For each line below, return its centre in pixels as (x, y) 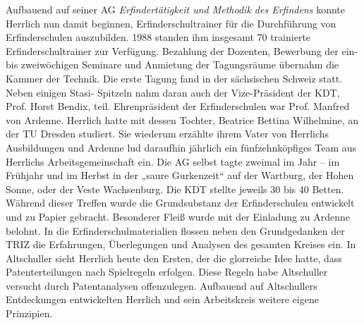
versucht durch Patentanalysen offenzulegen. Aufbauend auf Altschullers (162, 285)
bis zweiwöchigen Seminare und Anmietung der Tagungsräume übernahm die (172, 65)
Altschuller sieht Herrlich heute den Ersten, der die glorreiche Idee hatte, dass (174, 258)
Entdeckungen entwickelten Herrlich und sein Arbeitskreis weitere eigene (162, 299)
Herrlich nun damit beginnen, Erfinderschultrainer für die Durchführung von (171, 23)
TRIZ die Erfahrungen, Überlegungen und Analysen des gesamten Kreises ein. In (181, 244)
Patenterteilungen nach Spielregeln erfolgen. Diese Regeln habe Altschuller (167, 272)
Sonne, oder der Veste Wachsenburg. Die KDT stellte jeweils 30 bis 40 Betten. (175, 189)
